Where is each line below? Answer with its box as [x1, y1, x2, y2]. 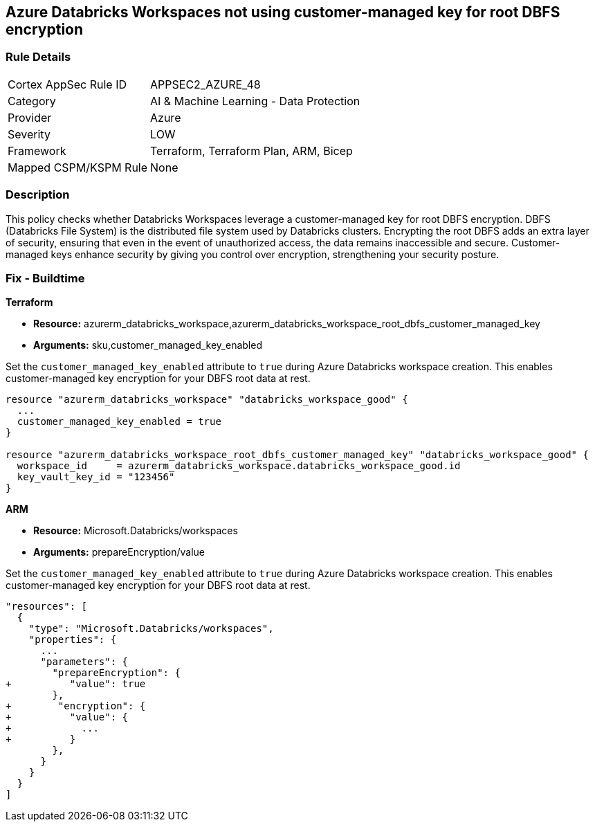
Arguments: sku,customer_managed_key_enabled [33, 339, 262, 352]
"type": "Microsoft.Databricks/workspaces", [28, 623, 274, 635]
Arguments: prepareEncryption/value [33, 546, 205, 558]
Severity [8, 127, 51, 141]
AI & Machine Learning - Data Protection [150, 93, 360, 108]
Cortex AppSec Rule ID [8, 77, 127, 91]
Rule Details [6, 50, 71, 64]
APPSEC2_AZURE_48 [150, 77, 261, 91]
